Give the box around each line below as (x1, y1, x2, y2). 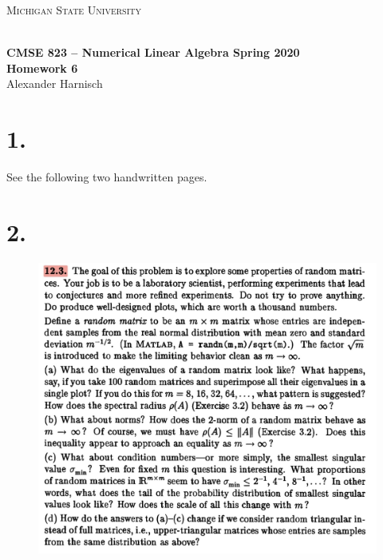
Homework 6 (6, 59, 78, 76)
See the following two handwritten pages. (6, 169, 207, 185)
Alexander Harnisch (6, 75, 103, 92)
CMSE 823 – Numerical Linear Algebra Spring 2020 (6, 44, 300, 61)
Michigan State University (6, 2, 141, 18)
